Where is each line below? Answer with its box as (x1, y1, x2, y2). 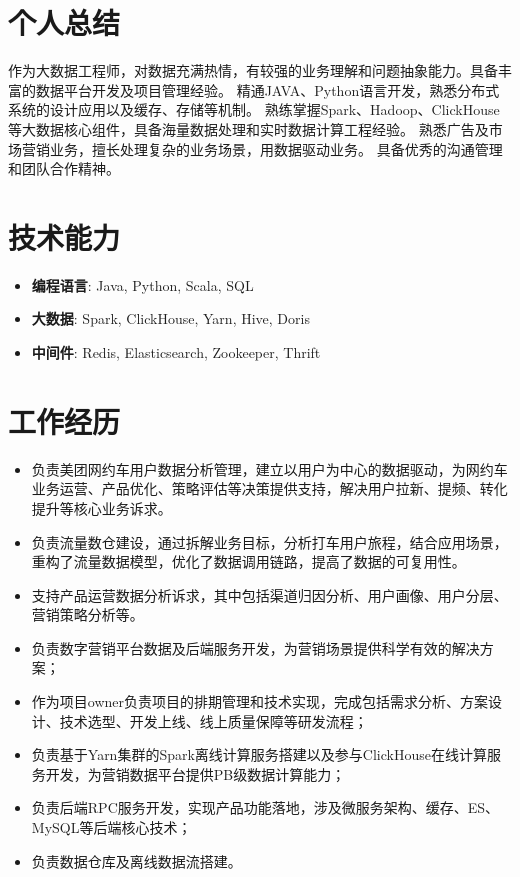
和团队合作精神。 (8, 158, 120, 179)
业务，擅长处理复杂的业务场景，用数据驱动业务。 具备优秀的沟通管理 (49, 138, 503, 159)
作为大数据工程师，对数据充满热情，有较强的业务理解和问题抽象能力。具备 (8, 60, 498, 81)
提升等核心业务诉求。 (31, 497, 172, 518)
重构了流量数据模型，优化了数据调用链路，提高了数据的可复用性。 (31, 551, 466, 572)
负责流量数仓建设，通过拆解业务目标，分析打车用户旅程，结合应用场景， (31, 531, 508, 552)
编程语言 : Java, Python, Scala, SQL (31, 274, 254, 295)
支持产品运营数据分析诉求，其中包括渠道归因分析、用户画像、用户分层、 (31, 584, 508, 605)
